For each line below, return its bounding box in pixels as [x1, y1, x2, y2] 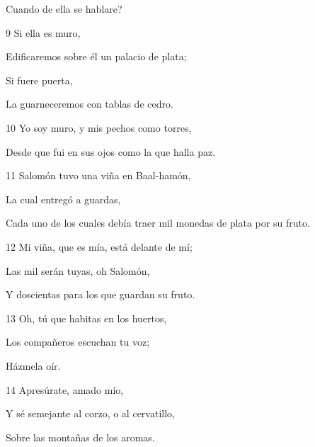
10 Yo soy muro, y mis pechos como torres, [6, 120, 192, 135]
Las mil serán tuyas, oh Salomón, [6, 263, 150, 278]
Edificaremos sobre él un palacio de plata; [6, 49, 187, 64]
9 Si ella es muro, [6, 25, 81, 40]
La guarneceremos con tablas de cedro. [6, 96, 173, 111]
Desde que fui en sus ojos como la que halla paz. [6, 144, 216, 159]
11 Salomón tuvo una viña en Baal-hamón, [6, 168, 191, 183]
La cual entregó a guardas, [6, 191, 121, 206]
